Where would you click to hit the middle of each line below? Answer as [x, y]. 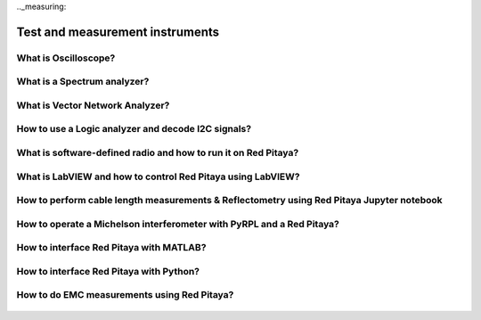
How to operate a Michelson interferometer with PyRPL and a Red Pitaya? [178, 224]
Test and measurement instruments [118, 32]
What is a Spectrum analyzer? [83, 82]
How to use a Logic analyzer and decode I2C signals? [134, 129]
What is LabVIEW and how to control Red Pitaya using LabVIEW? [158, 176]
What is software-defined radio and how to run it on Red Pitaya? [158, 153]
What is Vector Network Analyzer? [93, 105]
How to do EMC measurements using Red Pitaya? [125, 295]
